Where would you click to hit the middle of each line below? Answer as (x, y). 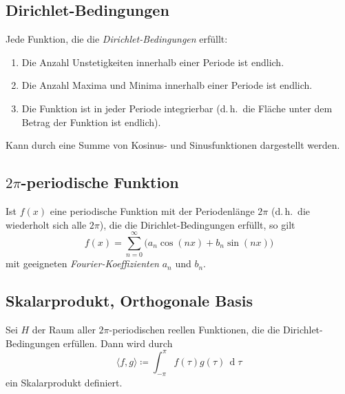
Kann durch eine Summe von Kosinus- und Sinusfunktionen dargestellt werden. (173, 145)
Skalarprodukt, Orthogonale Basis (129, 301)
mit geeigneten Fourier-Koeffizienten (82, 263)
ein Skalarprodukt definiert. (64, 382)
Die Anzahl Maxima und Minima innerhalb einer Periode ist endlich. (167, 85)
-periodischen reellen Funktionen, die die (195, 330)
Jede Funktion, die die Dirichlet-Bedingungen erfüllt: (117, 39)
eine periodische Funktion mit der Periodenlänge (152, 210)
